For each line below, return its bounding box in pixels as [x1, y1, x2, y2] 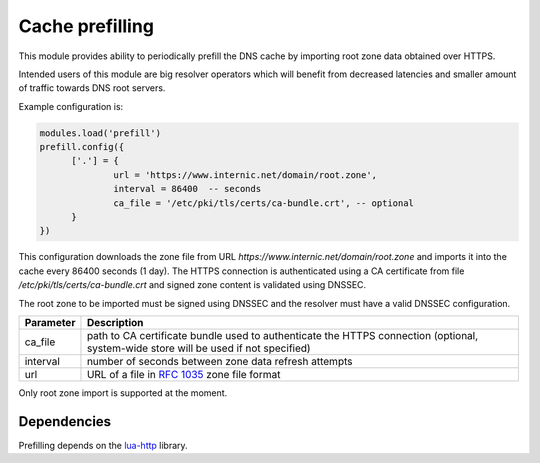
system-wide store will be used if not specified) [86, 341, 311, 355]
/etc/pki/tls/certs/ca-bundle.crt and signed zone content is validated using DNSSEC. [18, 279, 367, 291]
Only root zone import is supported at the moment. [18, 386, 228, 399]
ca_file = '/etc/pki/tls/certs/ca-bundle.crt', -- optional [113, 197, 415, 209]
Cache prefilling [18, 15, 155, 37]
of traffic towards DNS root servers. [18, 82, 166, 94]
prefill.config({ [39, 141, 125, 153]
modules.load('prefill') [39, 127, 162, 139]
